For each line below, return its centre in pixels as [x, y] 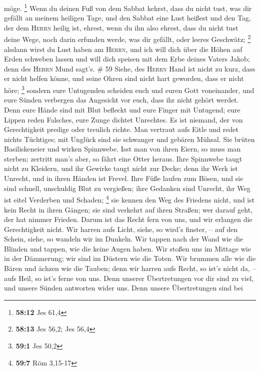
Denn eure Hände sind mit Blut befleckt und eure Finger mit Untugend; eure [122, 109]
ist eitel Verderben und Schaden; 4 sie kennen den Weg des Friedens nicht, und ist [129, 199]
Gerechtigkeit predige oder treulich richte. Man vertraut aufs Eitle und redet [121, 129]
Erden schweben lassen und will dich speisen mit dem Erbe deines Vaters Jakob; [127, 59]
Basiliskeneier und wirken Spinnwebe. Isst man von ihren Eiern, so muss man [122, 149]
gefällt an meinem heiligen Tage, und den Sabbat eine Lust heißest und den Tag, [127, 18]
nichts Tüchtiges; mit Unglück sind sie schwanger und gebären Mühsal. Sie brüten [129, 139]
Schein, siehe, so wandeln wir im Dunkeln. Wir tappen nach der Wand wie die [124, 239]
